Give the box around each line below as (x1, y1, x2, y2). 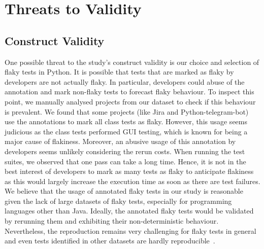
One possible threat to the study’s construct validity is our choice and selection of (5, 56, 259, 67)
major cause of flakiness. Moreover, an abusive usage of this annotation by (5, 136, 236, 147)
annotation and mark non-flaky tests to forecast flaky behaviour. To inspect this (5, 86, 254, 97)
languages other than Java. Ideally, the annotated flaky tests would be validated (5, 205, 254, 216)
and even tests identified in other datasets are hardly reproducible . (5, 235, 215, 246)
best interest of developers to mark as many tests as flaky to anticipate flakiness (5, 166, 254, 176)
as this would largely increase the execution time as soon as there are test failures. (5, 175, 260, 186)
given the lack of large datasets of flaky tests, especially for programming (5, 195, 232, 206)
